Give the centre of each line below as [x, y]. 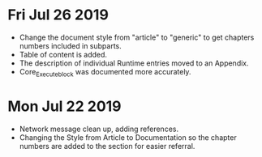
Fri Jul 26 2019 [58, 15]
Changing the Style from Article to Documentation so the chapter [128, 137]
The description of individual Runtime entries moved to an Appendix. [134, 63]
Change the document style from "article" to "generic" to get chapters [137, 37]
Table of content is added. [63, 54]
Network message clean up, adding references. [99, 129]
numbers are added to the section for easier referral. [107, 146]
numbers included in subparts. [71, 45]
